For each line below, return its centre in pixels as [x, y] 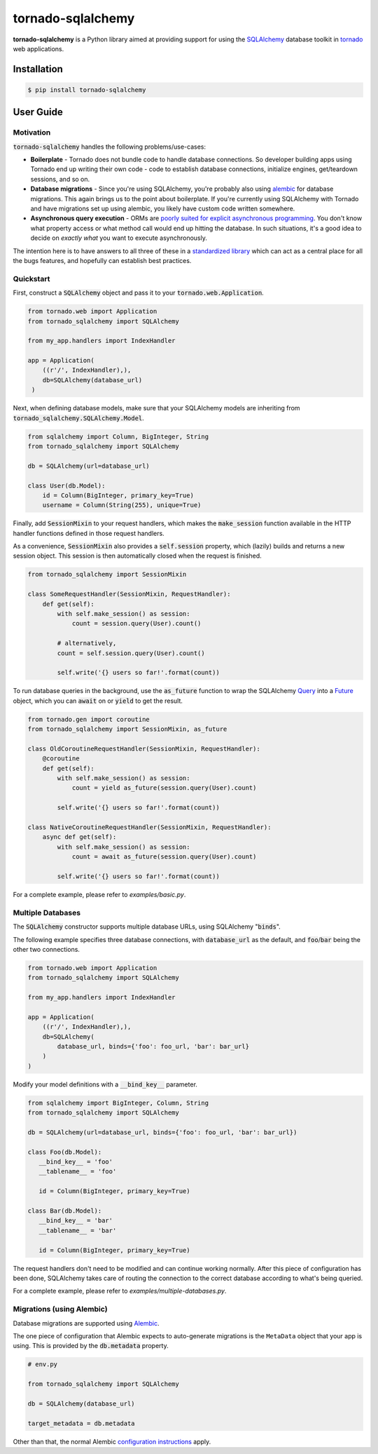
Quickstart [31, 278]
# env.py [43, 1365]
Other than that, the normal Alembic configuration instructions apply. [112, 1441]
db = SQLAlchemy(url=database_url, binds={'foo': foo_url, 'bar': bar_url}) [162, 1132]
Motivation [32, 133]
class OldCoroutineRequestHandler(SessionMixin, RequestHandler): [144, 748]
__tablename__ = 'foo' [78, 1172]
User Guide [38, 112]
